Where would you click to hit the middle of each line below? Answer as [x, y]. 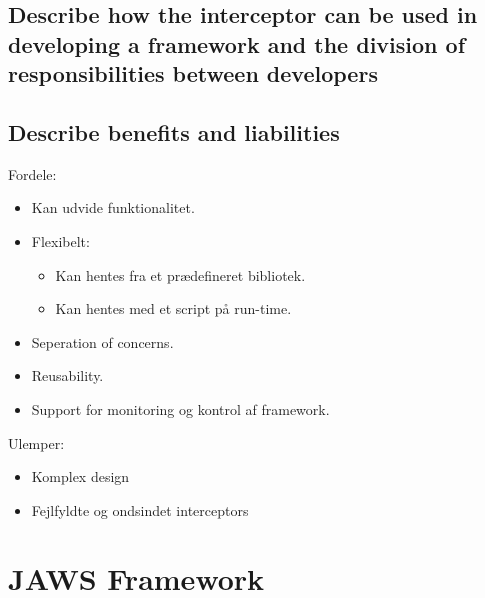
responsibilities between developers [193, 73]
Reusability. [67, 375]
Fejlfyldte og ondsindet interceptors [140, 509]
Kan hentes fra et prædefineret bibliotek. [180, 274]
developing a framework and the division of [237, 43]
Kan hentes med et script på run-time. [173, 308]
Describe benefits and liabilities [174, 131]
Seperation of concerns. [102, 341]
